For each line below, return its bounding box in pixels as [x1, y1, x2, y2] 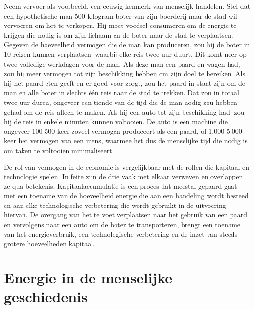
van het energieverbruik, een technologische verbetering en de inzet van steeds [4, 229, 238, 239]
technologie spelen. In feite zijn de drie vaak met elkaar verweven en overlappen [4, 171, 243, 181]
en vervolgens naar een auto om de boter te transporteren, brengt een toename [4, 219, 241, 230]
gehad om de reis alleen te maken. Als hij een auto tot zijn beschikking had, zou [4, 106, 245, 117]
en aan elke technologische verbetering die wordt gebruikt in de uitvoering [4, 200, 226, 210]
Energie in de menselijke [4, 267, 173, 287]
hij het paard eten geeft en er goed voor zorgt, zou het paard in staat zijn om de [4, 77, 245, 88]
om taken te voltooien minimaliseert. [4, 145, 114, 155]
